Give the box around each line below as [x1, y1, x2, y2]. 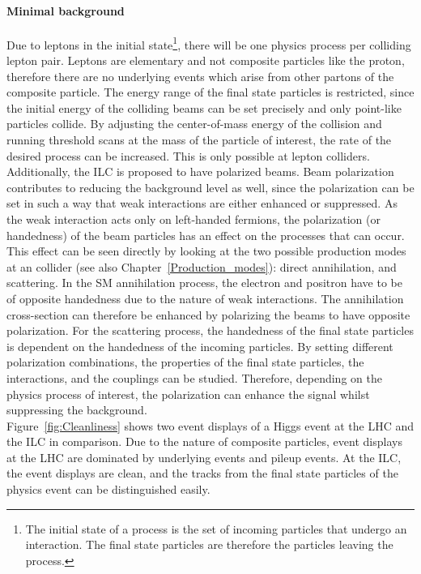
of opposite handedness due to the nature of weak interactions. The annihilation [6, 289, 404, 306]
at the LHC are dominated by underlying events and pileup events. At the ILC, [6, 448, 402, 465]
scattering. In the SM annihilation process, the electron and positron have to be [6, 274, 402, 291]
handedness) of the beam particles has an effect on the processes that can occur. [6, 226, 405, 243]
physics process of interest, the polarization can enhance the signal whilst [6, 385, 370, 402]
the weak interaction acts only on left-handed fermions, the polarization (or [6, 210, 381, 227]
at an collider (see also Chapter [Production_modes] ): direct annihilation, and [6, 258, 397, 275]
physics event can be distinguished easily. [6, 481, 210, 498]
